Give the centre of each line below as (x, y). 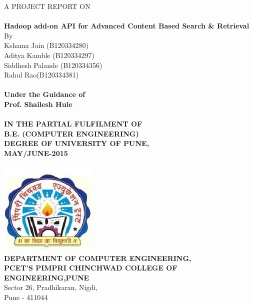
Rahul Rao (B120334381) (41, 75)
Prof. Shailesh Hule (38, 104)
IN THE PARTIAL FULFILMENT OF (73, 124)
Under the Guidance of (45, 94)
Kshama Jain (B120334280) (46, 45)
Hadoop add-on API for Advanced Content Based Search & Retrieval (127, 26)
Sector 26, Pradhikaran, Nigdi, (51, 287)
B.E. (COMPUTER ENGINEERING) (71, 133)
